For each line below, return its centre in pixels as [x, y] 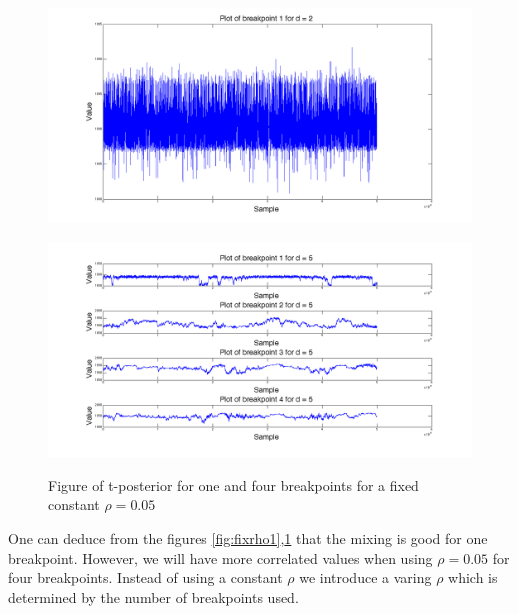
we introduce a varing [365, 577]
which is [473, 577]
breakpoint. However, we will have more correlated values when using [220, 557]
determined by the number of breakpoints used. [153, 596]
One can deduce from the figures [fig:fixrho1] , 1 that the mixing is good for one [248, 538]
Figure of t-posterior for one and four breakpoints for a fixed [233, 484]
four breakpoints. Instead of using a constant [145, 577]
